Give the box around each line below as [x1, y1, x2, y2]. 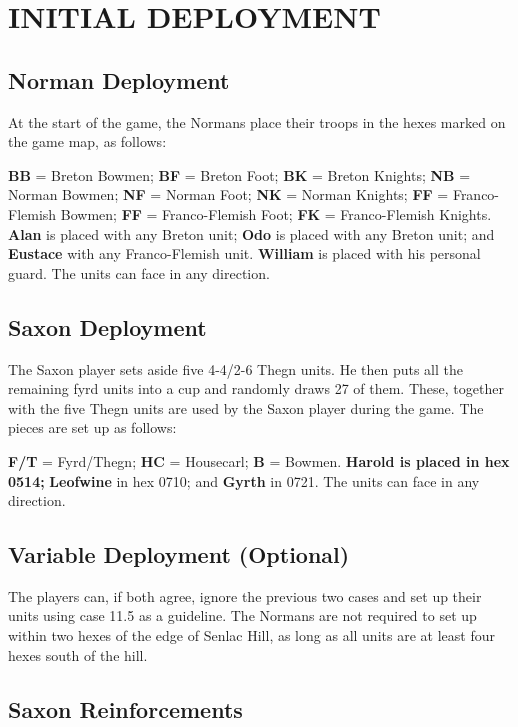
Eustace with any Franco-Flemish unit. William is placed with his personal [8, 243, 481, 264]
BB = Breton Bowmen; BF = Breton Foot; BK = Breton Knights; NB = [8, 164, 471, 185]
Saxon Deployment [8, 311, 207, 342]
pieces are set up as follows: [8, 417, 177, 438]
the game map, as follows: [8, 131, 167, 152]
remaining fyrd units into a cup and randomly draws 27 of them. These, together [8, 378, 504, 399]
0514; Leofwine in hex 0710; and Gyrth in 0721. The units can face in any [8, 470, 480, 491]
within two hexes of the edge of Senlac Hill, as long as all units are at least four [8, 625, 495, 646]
